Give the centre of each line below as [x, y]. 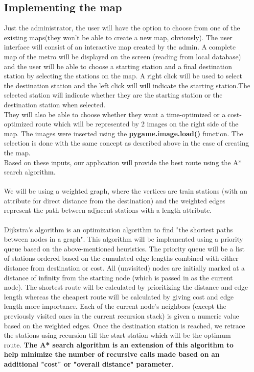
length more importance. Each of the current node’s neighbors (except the [115, 306]
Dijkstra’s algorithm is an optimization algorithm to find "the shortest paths [118, 229]
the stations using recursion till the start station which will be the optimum [117, 335]
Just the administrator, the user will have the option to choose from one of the [122, 28]
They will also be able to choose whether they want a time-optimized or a [115, 114]
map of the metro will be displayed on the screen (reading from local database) [123, 56]
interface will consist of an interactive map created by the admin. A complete [120, 47]
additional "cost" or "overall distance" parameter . [89, 363]
